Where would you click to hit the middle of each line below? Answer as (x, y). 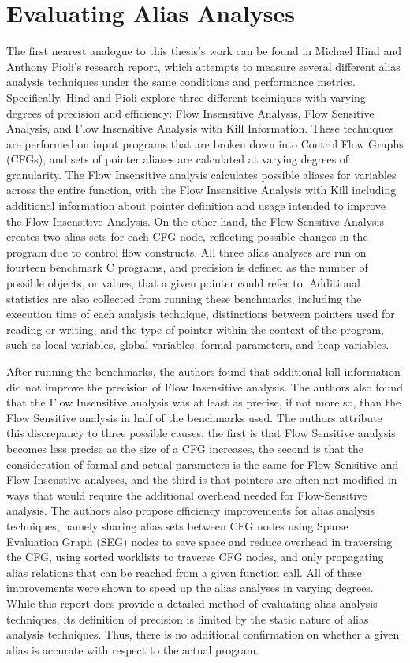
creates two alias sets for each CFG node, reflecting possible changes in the (187, 236)
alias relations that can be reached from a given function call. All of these (184, 572)
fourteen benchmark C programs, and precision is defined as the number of (187, 267)
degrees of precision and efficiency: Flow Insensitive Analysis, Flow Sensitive (190, 112)
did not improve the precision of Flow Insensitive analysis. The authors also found (205, 386)
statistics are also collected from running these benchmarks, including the (184, 298)
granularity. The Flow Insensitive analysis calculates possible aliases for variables (201, 174)
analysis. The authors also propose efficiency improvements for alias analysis (191, 510)
